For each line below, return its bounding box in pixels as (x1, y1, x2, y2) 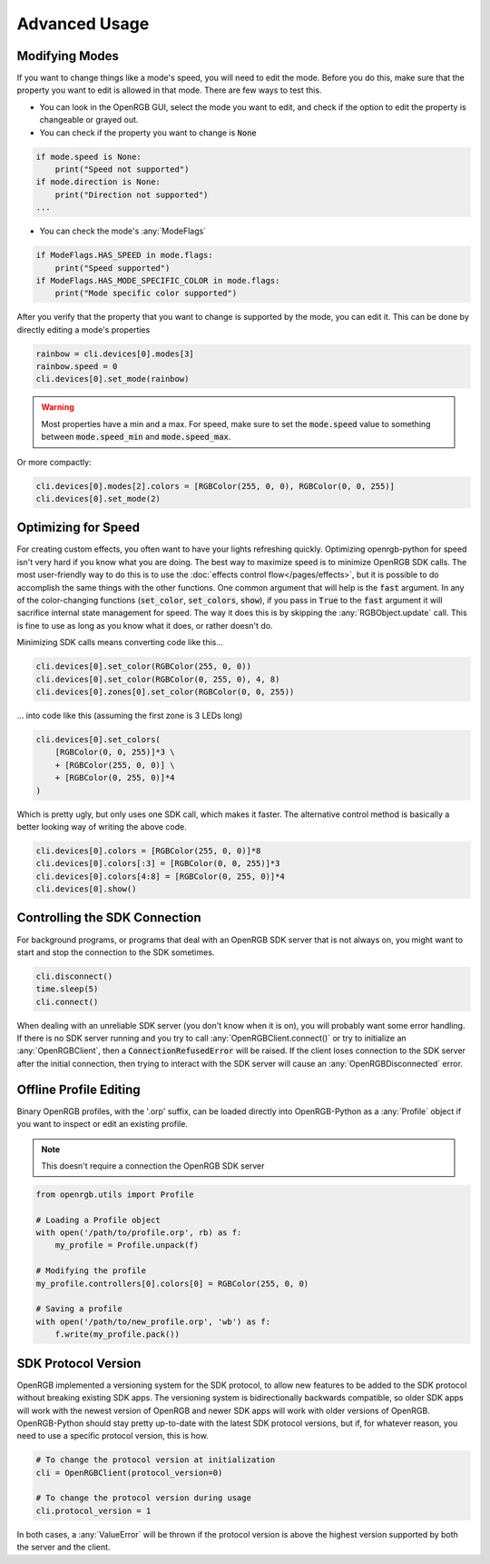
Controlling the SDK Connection (16, 910, 201, 926)
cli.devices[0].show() (35, 884, 137, 894)
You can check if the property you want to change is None (39, 127, 258, 138)
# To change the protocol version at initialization (35, 1455, 276, 1465)
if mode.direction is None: (35, 177, 161, 187)
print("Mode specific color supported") (54, 288, 238, 299)
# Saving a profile (35, 1304, 122, 1314)
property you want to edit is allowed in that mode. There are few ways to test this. (16, 85, 322, 95)
